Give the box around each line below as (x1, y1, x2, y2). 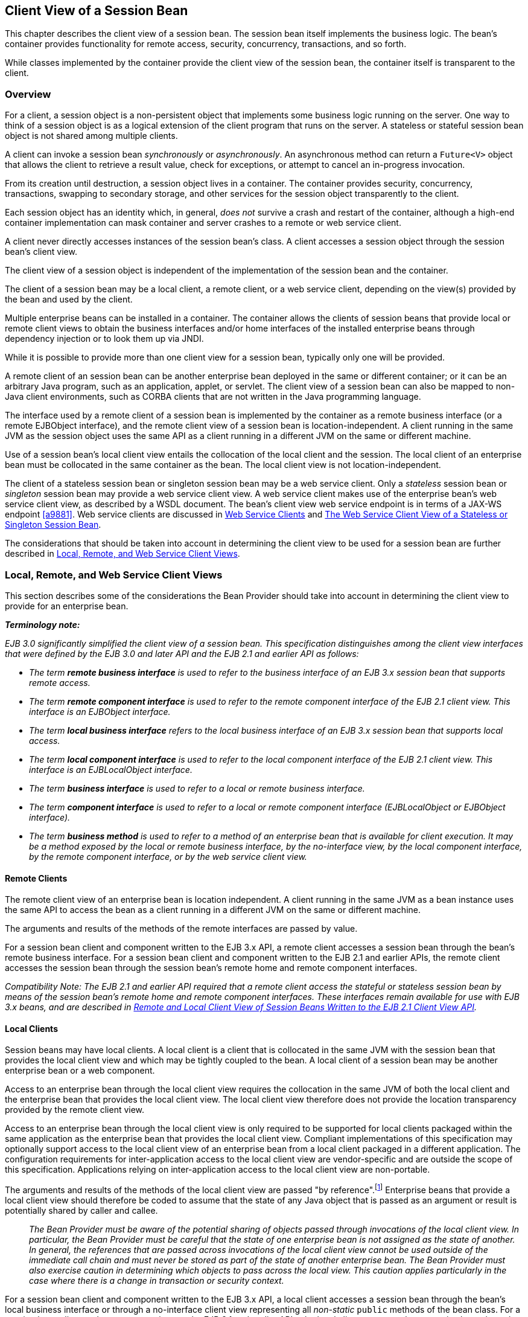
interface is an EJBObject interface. (29, 706, 171, 717)
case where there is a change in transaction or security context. (29, 1275, 284, 1286)
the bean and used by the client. (5, 294, 133, 305)
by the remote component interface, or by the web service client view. (29, 851, 307, 862)
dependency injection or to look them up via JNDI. (5, 333, 204, 344)
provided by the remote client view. (5, 1104, 145, 1115)
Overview (5, 88, 51, 100)
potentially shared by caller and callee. (5, 1205, 158, 1216)
